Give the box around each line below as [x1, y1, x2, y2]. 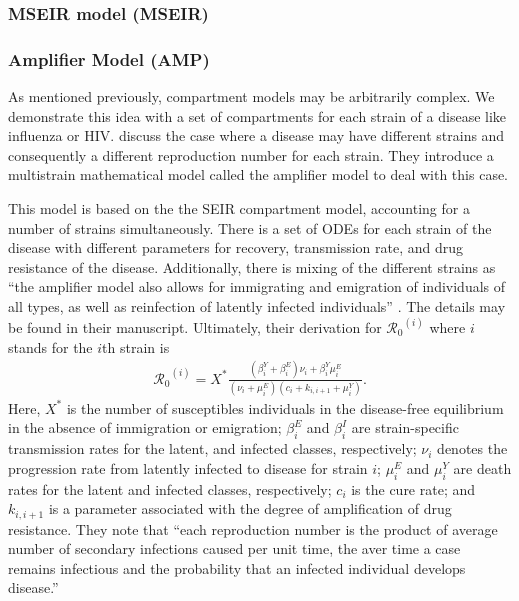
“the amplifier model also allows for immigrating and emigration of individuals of [8, 276, 506, 297]
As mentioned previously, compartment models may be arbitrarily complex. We [8, 86, 495, 107]
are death [453, 457, 512, 478]
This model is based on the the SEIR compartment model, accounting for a [8, 198, 470, 219]
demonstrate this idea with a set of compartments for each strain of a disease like [8, 105, 507, 126]
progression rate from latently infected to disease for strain [8, 457, 368, 478]
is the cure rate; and [351, 478, 476, 499]
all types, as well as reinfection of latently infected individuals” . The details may [8, 296, 506, 316]
